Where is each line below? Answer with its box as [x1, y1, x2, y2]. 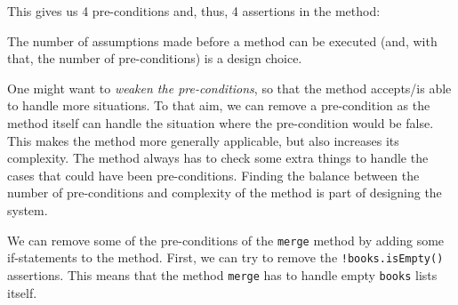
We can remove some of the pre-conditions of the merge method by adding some [7, 230, 445, 249]
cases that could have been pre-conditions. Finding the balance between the [7, 165, 420, 184]
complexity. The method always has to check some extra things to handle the [7, 148, 429, 167]
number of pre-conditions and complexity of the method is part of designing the [7, 183, 442, 202]
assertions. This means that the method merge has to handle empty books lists [7, 265, 438, 284]
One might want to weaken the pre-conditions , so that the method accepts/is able [7, 78, 452, 97]
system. [7, 200, 48, 219]
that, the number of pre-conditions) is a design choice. [7, 49, 302, 68]
